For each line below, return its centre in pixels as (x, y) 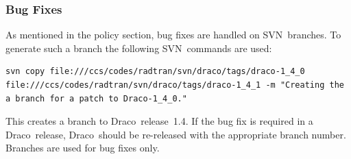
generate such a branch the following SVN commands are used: (139, 48)
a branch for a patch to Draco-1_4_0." (96, 98)
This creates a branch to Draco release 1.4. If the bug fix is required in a (159, 121)
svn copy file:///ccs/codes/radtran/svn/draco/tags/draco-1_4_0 (155, 72)
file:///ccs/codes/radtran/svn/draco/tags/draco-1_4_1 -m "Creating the (175, 85)
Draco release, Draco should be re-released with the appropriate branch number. (176, 134)
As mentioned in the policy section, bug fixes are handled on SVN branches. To (173, 35)
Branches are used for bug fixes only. (83, 148)
